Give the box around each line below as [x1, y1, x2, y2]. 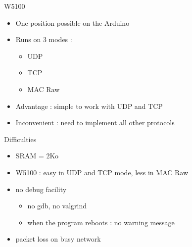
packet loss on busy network [15, 234, 101, 244]
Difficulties [4, 134, 37, 144]
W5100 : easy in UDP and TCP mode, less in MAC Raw [15, 167, 189, 177]
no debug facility [15, 184, 67, 194]
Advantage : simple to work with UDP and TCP [15, 100, 163, 111]
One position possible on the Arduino [15, 17, 130, 28]
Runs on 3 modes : [15, 34, 72, 45]
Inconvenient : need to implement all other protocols [15, 117, 175, 128]
